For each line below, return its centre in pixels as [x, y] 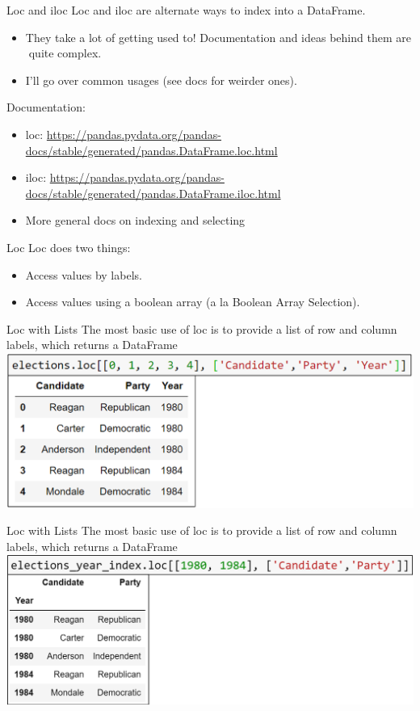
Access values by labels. [84, 274]
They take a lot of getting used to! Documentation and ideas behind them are [218, 37]
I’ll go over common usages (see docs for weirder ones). [161, 80]
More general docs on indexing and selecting [135, 220]
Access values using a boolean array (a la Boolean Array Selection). [193, 302]
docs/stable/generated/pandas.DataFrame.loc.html [151, 150]
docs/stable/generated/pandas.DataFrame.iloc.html [153, 193]
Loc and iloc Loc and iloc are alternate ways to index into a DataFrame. [186, 10]
